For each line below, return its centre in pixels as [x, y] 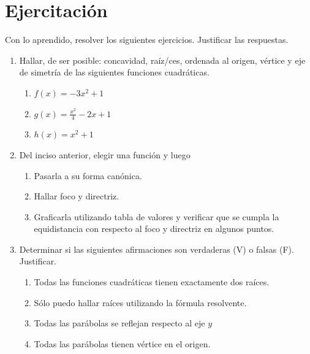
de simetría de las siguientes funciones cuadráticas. [114, 72]
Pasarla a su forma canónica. [88, 175]
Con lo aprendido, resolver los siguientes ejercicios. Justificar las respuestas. [147, 40]
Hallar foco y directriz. [77, 196]
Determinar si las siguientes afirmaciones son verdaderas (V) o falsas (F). [157, 249]
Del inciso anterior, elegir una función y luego [105, 154]
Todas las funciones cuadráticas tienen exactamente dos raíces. [152, 282]
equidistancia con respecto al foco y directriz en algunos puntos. [154, 229]
